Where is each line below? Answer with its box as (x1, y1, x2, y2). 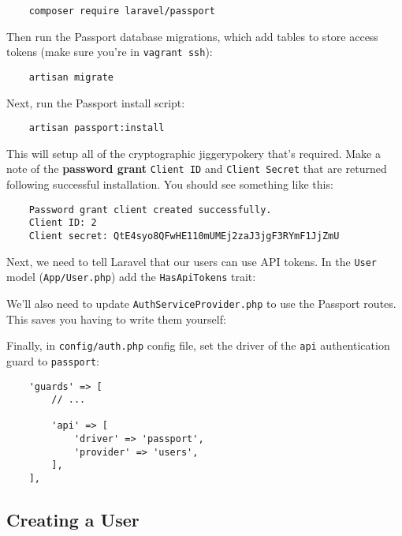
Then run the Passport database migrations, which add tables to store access (6, 28, 378, 44)
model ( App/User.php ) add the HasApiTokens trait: (6, 268, 256, 285)
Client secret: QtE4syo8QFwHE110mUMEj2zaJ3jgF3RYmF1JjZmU (28, 230, 340, 242)
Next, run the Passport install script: (6, 94, 185, 111)
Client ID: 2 (28, 217, 97, 229)
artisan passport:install (28, 122, 165, 134)
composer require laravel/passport (28, 6, 215, 17)
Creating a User (6, 508, 140, 532)
